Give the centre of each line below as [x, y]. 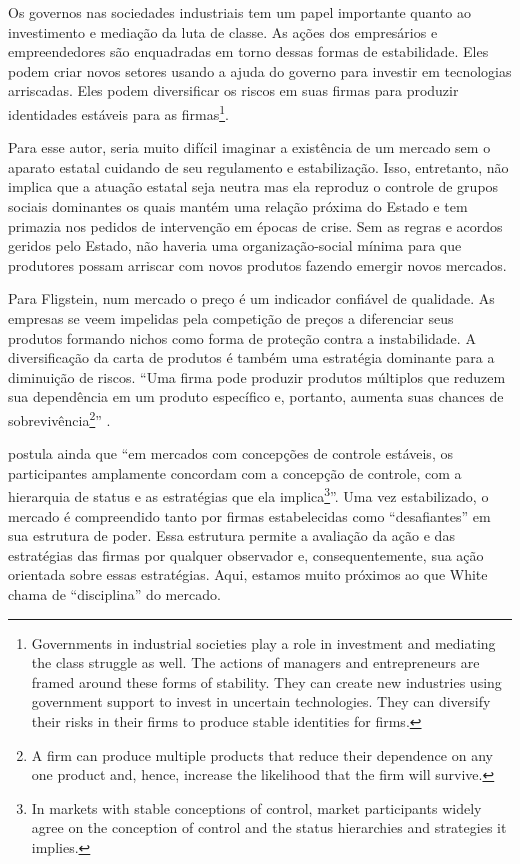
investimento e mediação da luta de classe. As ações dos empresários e [223, 31]
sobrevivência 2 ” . [59, 418]
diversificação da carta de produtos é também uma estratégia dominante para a [251, 357]
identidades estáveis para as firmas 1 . [118, 112]
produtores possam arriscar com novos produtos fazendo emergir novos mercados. [257, 264]
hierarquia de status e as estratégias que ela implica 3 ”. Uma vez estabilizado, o [248, 495]
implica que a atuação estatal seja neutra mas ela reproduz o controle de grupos [253, 186]
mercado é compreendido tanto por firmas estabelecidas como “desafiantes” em [249, 515]
